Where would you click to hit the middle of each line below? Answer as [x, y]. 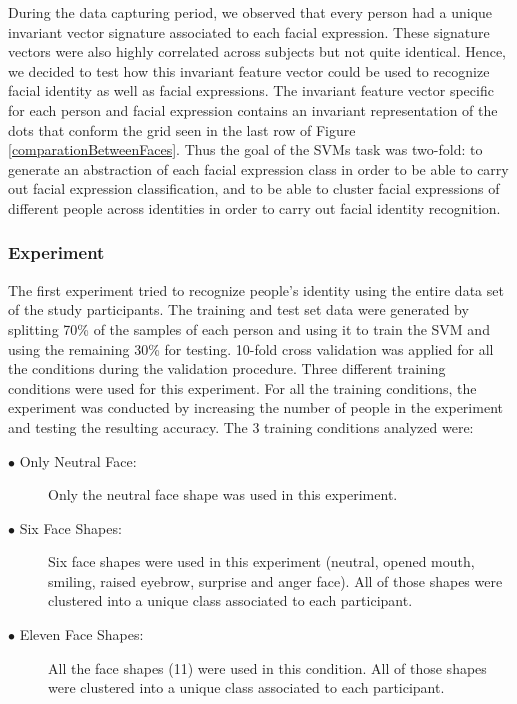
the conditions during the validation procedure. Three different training [227, 368]
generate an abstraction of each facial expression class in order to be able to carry [258, 168]
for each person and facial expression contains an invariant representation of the [253, 109]
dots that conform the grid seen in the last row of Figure [182, 129]
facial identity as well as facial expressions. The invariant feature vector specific [251, 90]
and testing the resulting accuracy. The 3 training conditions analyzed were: [241, 426]
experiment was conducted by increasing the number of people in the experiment [255, 407]
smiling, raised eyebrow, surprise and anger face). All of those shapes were [275, 580]
